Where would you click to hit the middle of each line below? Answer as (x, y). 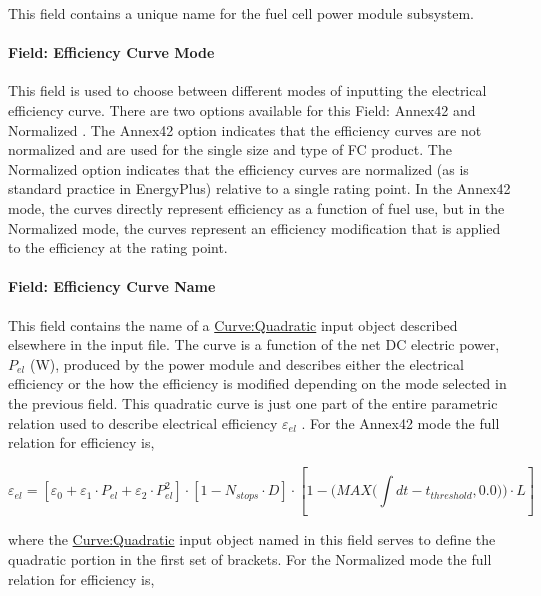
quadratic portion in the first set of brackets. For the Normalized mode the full (250, 559)
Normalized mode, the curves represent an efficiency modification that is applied (254, 227)
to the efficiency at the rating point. (118, 247)
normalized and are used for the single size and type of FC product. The (230, 149)
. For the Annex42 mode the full (400, 422)
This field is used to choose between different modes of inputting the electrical (247, 90)
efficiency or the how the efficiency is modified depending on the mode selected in (257, 383)
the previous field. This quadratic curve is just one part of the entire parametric (253, 402)
